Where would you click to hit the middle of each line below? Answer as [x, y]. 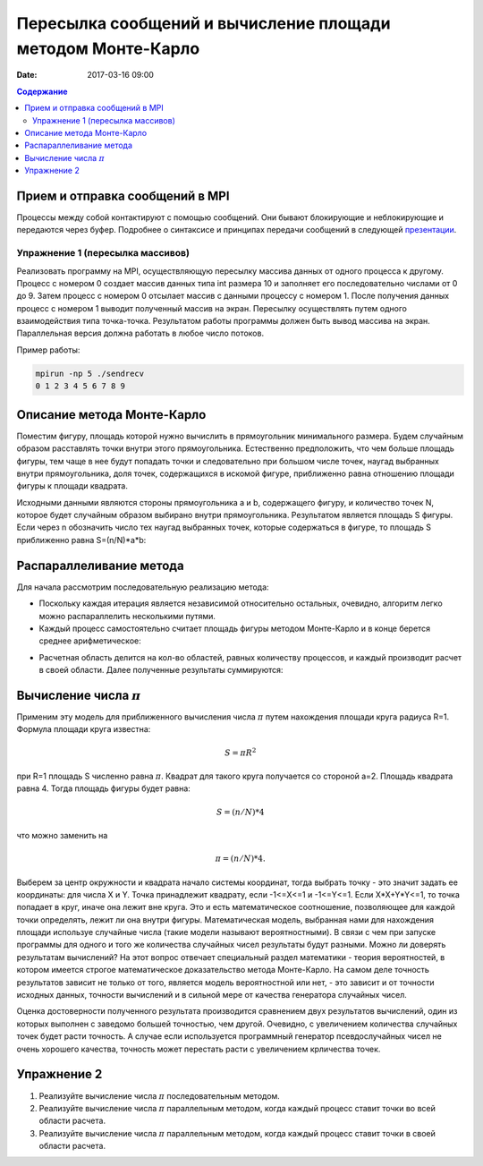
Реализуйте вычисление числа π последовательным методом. [160, 1095]
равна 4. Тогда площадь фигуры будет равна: [104, 788]
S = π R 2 [240, 752]
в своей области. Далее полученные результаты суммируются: [161, 670]
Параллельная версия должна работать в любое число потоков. [140, 333]
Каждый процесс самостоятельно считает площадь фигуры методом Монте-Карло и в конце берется [235, 628]
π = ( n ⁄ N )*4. [240, 859]
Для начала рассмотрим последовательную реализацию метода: [143, 587]
